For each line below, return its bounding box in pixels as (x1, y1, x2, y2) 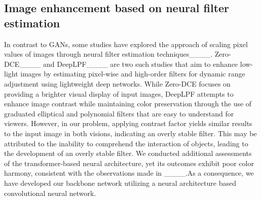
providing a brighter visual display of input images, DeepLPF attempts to (4, 88, 234, 99)
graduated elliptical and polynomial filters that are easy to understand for (4, 108, 234, 118)
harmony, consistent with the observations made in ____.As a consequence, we (4, 168, 254, 178)
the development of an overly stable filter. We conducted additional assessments (4, 148, 252, 158)
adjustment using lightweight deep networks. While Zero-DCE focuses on (4, 78, 231, 89)
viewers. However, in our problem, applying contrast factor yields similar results (4, 118, 252, 129)
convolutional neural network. (4, 187, 96, 198)
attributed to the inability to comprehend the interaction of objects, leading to (4, 138, 248, 148)
